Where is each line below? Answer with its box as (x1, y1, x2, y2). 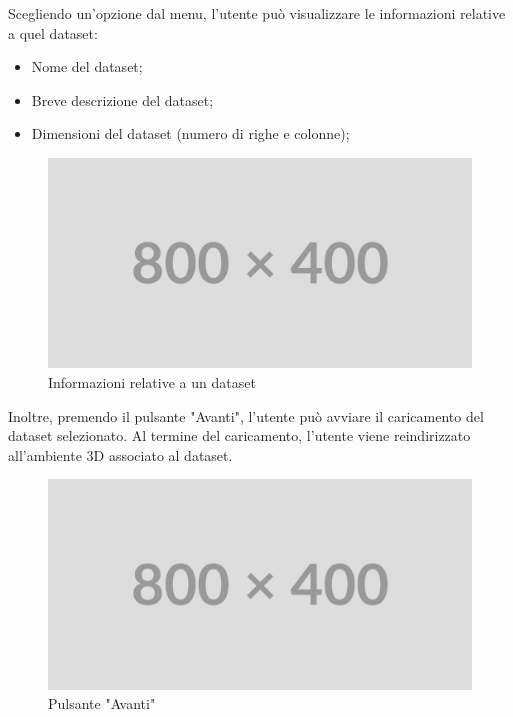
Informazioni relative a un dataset (48, 371, 256, 392)
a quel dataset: (8, 22, 98, 43)
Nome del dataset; (31, 56, 143, 77)
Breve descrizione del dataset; (31, 89, 214, 110)
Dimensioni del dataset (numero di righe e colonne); (31, 123, 350, 144)
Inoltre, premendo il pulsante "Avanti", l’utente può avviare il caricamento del (8, 405, 484, 426)
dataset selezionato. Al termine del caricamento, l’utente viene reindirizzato (8, 425, 471, 446)
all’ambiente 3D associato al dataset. (8, 444, 233, 465)
